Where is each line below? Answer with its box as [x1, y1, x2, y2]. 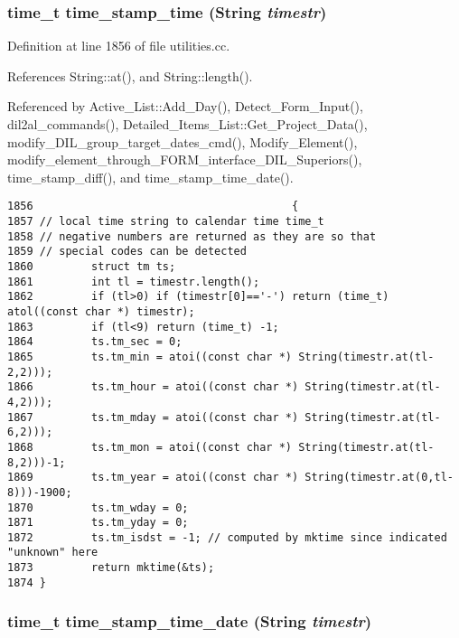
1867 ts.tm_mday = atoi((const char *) [7, 410, 299, 424]
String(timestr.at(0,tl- [304, 471, 454, 484]
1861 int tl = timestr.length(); [7, 275, 260, 288]
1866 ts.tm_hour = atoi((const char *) [7, 380, 299, 394]
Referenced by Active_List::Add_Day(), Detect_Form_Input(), [7, 97, 363, 116]
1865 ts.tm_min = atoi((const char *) [7, 350, 292, 363]
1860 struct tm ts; [7, 260, 176, 273]
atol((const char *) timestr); [7, 305, 195, 318]
